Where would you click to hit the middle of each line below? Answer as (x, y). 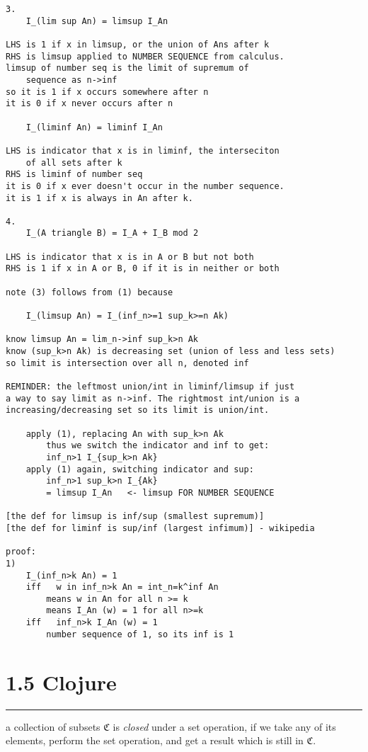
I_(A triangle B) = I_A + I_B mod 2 (112, 233)
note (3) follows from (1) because (90, 292)
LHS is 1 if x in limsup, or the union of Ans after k (138, 44)
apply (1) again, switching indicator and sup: (140, 469)
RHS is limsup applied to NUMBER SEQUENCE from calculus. (145, 56)
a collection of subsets (53, 726)
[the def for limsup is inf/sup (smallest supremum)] (135, 517)
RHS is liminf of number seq (74, 175)
